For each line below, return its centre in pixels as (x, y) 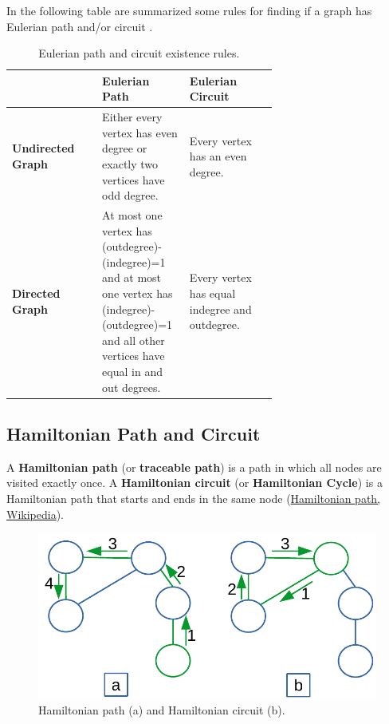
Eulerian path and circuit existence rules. (139, 53)
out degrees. (132, 387)
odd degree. (130, 195)
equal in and (132, 371)
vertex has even (140, 132)
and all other (134, 340)
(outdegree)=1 (138, 324)
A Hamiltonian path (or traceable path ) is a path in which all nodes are (194, 467)
